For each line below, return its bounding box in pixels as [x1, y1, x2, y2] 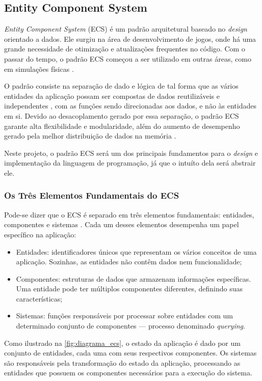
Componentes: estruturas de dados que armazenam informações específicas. [16, 273, 251, 284]
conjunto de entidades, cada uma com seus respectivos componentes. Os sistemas [4, 347, 257, 358]
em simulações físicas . [4, 63, 74, 74]
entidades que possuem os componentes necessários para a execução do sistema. [4, 367, 252, 378]
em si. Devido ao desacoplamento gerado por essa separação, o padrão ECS [4, 110, 239, 121]
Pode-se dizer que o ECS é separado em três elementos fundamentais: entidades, [4, 209, 254, 220]
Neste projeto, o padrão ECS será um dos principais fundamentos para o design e [4, 147, 258, 158]
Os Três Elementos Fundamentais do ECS [4, 189, 179, 202]
